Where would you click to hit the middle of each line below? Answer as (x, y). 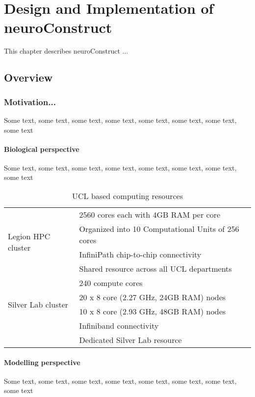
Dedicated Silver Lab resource (130, 340)
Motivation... (30, 101)
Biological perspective (42, 149)
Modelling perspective (42, 362)
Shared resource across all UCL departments (155, 269)
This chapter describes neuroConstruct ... (66, 51)
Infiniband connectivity (119, 326)
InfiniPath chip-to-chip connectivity (140, 255)
